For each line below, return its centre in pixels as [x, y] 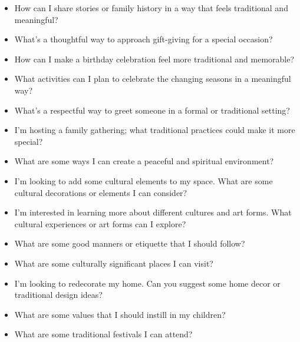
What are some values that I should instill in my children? [120, 314]
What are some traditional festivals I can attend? [103, 334]
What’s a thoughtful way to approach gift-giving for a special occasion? [144, 39]
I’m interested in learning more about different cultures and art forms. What [153, 212]
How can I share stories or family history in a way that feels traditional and [151, 8]
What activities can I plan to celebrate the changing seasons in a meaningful [153, 79]
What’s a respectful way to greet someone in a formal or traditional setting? [152, 110]
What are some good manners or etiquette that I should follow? [130, 243]
